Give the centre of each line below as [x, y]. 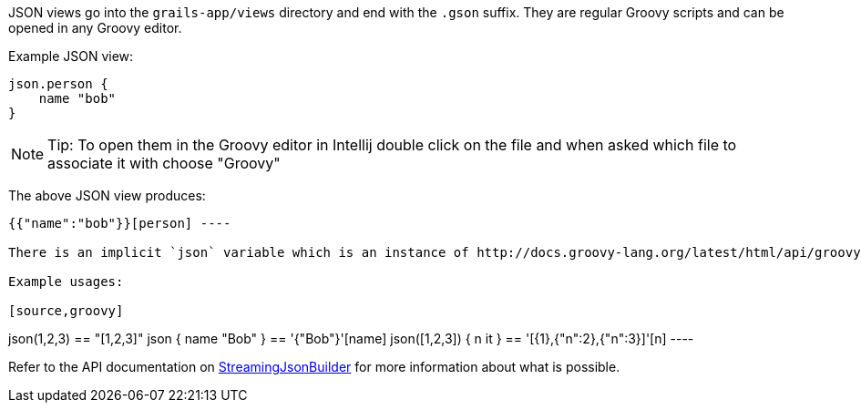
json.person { [58, 84]
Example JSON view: [71, 56]
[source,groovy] [66, 311]
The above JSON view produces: [107, 195]
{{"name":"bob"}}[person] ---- [120, 223]
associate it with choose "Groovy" [164, 163]
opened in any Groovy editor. [95, 28]
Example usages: [66, 282]
